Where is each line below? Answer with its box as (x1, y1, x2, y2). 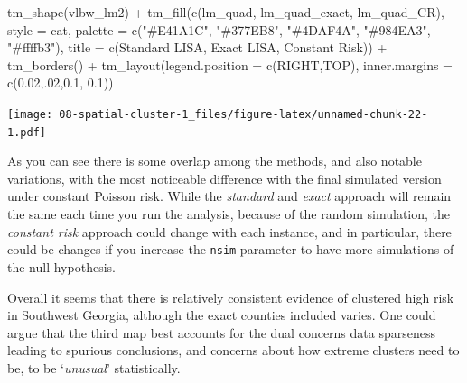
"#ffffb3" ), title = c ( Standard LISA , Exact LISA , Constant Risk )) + (7, 38, 388, 57)
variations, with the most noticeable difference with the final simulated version (7, 169, 442, 187)
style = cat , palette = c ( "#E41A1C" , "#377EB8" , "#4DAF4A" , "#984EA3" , (7, 20, 431, 39)
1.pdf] (7, 125, 46, 139)
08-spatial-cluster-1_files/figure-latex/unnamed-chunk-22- (59, 107, 428, 121)
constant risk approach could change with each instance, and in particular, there (7, 222, 452, 241)
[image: (7, 107, 53, 121)
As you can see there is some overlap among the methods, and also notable (7, 151, 422, 170)
